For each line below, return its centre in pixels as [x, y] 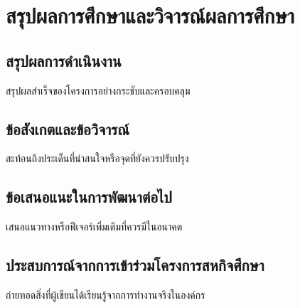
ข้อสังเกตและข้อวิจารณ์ [68, 128]
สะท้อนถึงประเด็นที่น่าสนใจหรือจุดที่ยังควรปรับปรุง [97, 158]
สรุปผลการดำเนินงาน [64, 60]
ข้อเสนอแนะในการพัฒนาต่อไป [89, 197]
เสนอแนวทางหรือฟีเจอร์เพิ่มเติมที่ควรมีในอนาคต [94, 227]
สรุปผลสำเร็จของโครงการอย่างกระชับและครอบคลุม [98, 90]
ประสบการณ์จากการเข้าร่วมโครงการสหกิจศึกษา [135, 265]
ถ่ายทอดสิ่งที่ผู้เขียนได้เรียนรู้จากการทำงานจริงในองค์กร [106, 294]
